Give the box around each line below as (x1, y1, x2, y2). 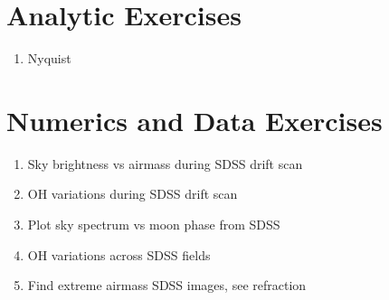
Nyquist (27, 49, 71, 68)
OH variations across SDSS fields (27, 245, 211, 264)
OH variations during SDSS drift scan (27, 184, 238, 203)
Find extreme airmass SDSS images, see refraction (27, 276, 307, 295)
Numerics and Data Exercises (6, 101, 383, 138)
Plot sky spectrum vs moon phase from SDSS (27, 215, 280, 234)
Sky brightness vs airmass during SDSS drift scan (27, 154, 303, 173)
